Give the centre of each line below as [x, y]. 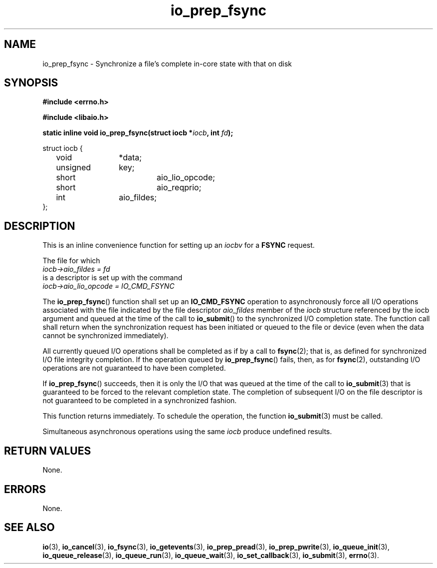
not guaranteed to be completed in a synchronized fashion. [140, 401]
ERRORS [25, 489]
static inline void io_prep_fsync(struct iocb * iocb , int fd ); [138, 133]
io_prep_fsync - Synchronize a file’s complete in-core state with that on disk [167, 63]
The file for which [71, 261]
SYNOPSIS [31, 83]
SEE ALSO [29, 528]
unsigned [74, 168]
